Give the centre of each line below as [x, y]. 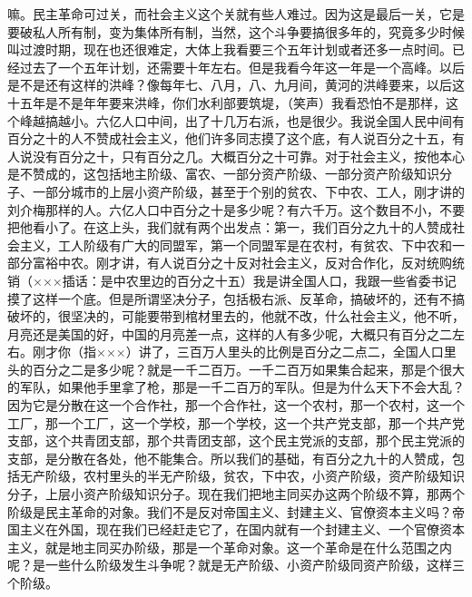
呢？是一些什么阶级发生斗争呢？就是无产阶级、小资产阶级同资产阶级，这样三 [236, 565]
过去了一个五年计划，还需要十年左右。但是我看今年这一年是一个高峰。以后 [242, 67]
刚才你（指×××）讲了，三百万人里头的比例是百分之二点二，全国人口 [238, 352]
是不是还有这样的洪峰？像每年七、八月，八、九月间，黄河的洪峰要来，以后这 [236, 85]
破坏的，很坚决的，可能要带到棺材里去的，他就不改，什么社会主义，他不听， [236, 316]
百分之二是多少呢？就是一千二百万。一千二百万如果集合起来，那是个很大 [248, 369]
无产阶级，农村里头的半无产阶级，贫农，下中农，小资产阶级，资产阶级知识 [242, 476]
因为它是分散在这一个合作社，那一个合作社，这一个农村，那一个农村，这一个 [236, 405]
